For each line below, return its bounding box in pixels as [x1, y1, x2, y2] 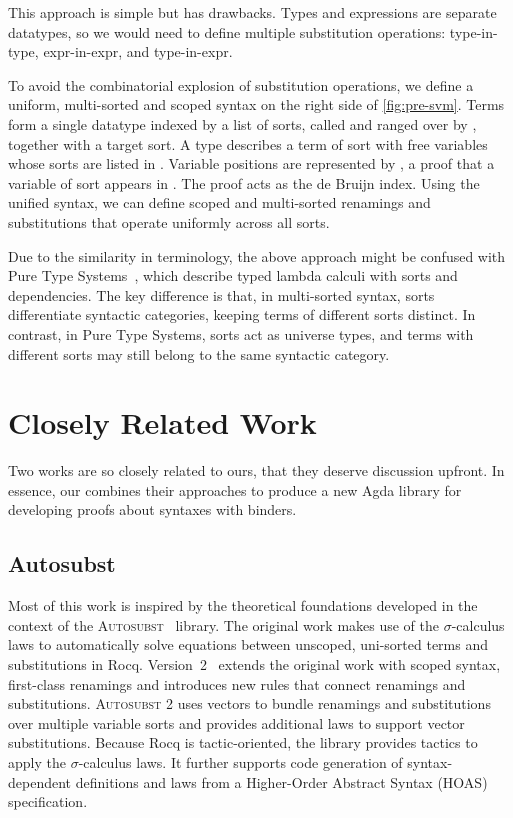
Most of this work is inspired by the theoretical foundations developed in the [8, 595, 478, 616]
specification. [8, 791, 88, 812]
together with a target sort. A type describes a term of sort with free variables [8, 133, 488, 154]
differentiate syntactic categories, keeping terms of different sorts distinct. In [8, 304, 476, 325]
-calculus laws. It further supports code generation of [78, 751, 403, 772]
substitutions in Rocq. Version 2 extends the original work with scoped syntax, [8, 653, 501, 674]
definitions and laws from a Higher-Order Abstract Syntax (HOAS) [75, 771, 488, 792]
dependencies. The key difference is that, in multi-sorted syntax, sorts [8, 284, 435, 305]
